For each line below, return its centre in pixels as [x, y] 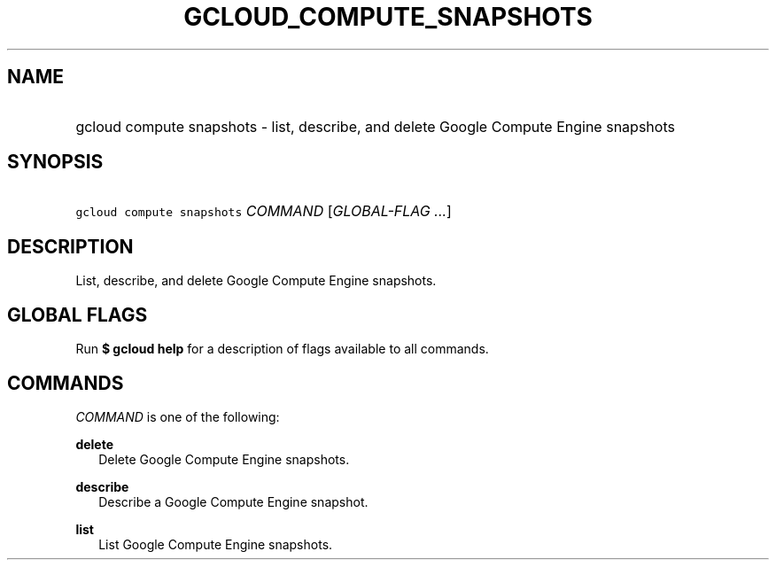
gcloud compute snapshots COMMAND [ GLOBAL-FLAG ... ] [264, 211]
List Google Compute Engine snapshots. [216, 544]
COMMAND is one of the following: [178, 416]
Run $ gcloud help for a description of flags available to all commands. [282, 349]
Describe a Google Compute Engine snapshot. [233, 501]
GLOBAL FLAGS [78, 315]
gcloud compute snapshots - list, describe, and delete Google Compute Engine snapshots [375, 126]
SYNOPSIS [55, 162]
